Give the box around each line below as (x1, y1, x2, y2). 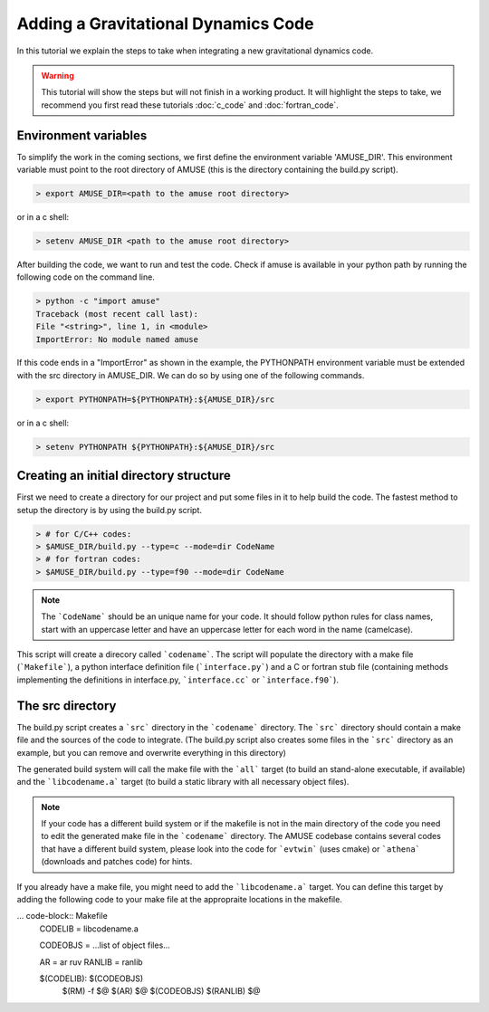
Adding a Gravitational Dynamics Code (16, 14, 314, 33)
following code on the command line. (16, 272, 156, 282)
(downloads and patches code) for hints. (41, 856, 193, 867)
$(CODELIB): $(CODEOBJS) (39, 973, 144, 984)
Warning (41, 70, 74, 81)
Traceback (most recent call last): (35, 309, 199, 319)
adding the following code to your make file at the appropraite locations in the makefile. (16, 894, 343, 905)
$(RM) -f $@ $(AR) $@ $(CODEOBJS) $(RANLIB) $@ (62, 986, 262, 997)
